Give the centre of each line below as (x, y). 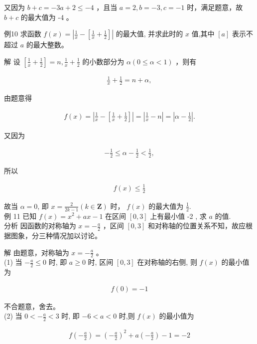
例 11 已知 (20, 216)
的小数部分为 (103, 61)
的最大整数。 (47, 45)
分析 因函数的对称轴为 (40, 226)
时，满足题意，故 (215, 7)
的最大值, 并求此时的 (149, 34)
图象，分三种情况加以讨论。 (56, 235)
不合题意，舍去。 (32, 306)
